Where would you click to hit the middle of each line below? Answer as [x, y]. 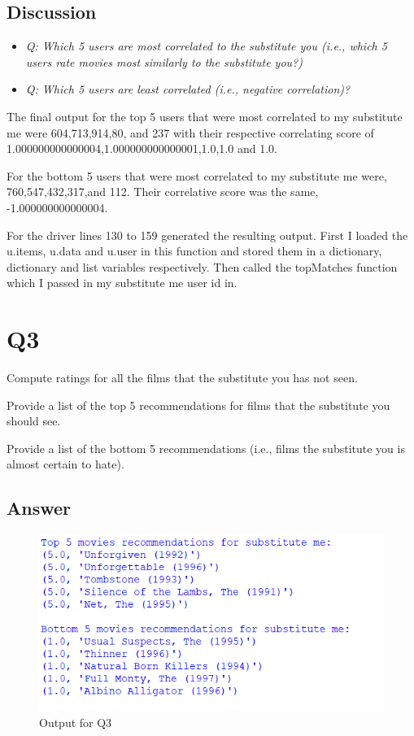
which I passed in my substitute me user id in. [122, 283]
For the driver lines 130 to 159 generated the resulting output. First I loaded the [207, 235]
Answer [39, 508]
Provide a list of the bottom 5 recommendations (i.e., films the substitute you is [206, 448]
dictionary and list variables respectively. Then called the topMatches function [202, 266]
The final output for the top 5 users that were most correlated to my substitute [205, 116]
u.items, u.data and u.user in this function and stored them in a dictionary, [194, 251]
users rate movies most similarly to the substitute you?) [164, 61]
